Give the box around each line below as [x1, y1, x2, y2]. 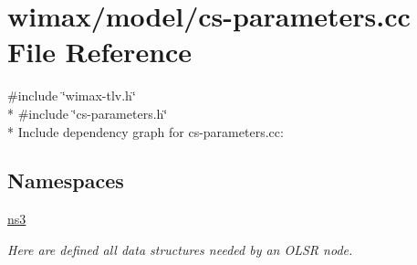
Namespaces [7, 166, 124, 195]
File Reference [7, 33, 193, 70]
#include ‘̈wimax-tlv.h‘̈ [7, 86, 136, 105]
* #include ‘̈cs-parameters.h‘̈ [7, 103, 168, 122]
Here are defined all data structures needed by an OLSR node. [7, 239, 353, 259]
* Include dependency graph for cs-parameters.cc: [7, 122, 284, 141]
